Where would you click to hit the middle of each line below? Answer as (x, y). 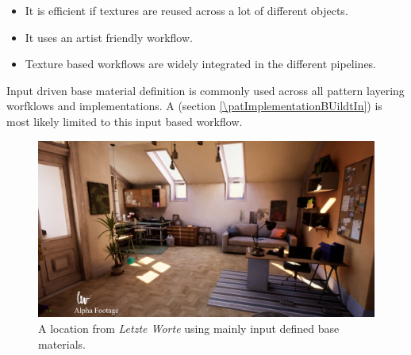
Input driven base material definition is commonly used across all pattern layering (205, 90)
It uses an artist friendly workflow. (109, 37)
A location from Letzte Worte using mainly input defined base (189, 328)
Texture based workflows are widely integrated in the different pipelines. (200, 64)
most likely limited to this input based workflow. (125, 121)
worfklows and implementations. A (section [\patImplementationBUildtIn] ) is (194, 106)
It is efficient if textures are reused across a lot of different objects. (186, 10)
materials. (62, 344)
